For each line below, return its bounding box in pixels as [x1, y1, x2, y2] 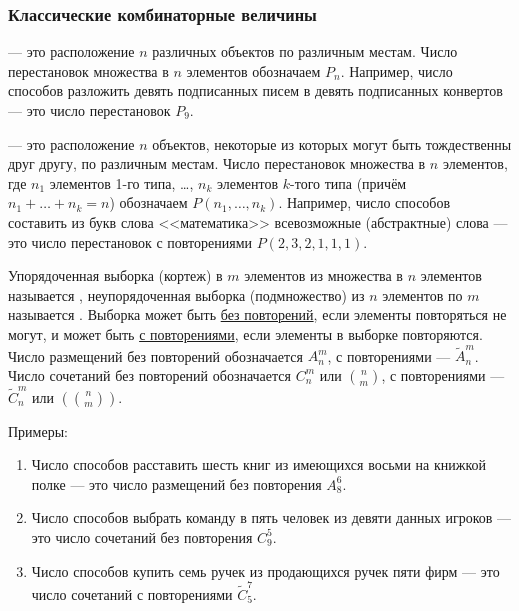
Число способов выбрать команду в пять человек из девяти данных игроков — [31, 507, 512, 528]
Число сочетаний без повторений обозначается [8, 364, 291, 385]
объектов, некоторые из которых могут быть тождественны [152, 133, 512, 154]
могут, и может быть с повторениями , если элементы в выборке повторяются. [8, 323, 483, 344]
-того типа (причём [290, 172, 407, 193]
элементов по [382, 284, 463, 305]
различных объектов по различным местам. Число [152, 41, 458, 62]
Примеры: [8, 420, 68, 441]
